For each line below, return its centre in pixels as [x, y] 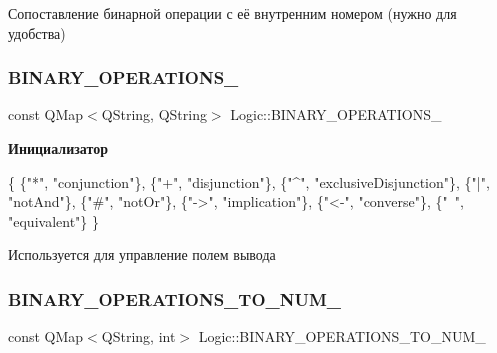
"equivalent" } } [53, 220]
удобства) [37, 32]
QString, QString [154, 114]
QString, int [138, 336]
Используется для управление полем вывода [142, 254]
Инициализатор [58, 148]
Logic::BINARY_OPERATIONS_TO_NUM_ [342, 336]
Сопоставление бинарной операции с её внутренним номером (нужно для [232, 13]
